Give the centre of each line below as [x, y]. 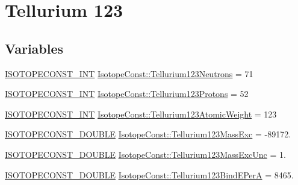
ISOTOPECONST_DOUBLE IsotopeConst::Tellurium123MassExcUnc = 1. [145, 154]
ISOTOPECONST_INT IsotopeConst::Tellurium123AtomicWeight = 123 [141, 114]
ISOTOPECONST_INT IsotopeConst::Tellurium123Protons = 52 [127, 94]
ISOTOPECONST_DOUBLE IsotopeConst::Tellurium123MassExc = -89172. [148, 134]
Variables [34, 48]
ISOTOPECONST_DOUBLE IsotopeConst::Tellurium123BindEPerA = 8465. [149, 174]
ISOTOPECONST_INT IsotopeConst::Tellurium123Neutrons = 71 [129, 73]
